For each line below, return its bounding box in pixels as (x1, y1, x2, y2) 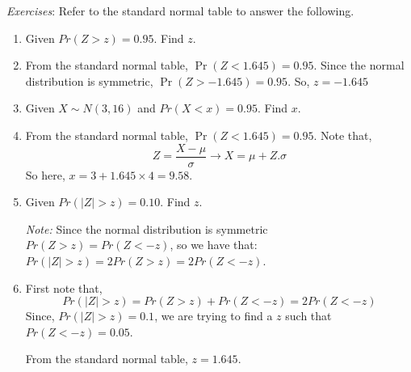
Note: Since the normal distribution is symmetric (25, 220, 268, 237)
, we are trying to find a (154, 307, 273, 324)
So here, (25, 166, 65, 183)
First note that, (25, 279, 103, 296)
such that (285, 307, 332, 324)
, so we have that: (170, 236, 258, 253)
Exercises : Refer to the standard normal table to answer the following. (6, 2, 354, 19)
